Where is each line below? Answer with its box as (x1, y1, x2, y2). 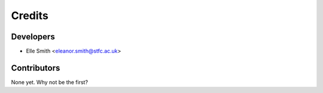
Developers (11, 32, 55, 42)
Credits (11, 9, 49, 22)
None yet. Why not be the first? (11, 78, 89, 86)
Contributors (11, 63, 60, 73)
